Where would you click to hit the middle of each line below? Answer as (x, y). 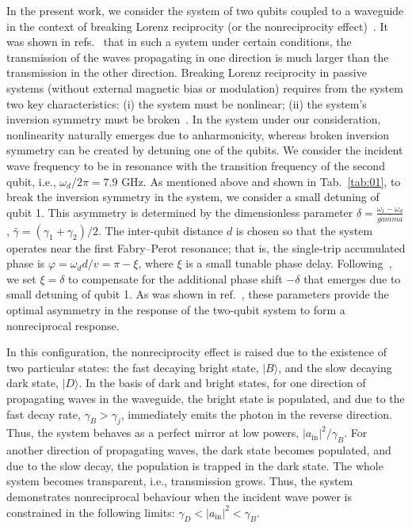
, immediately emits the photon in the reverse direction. (256, 414)
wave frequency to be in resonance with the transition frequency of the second (196, 165)
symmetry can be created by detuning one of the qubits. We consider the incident (205, 150)
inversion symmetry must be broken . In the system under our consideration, (194, 119)
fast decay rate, (44, 414)
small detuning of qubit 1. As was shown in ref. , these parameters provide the (198, 294)
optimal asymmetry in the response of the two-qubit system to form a (176, 309)
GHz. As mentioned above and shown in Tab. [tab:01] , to (261, 181)
